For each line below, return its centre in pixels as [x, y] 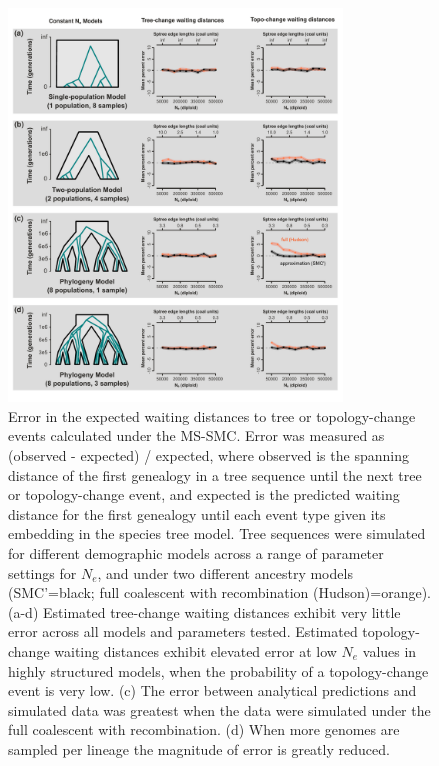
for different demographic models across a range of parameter [196, 552]
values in [389, 650]
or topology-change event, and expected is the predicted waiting [204, 494]
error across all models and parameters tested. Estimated [183, 631]
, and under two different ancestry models [225, 572]
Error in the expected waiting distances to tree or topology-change [212, 415]
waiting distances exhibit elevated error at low [195, 650]
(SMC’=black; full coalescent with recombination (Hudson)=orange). [219, 592]
